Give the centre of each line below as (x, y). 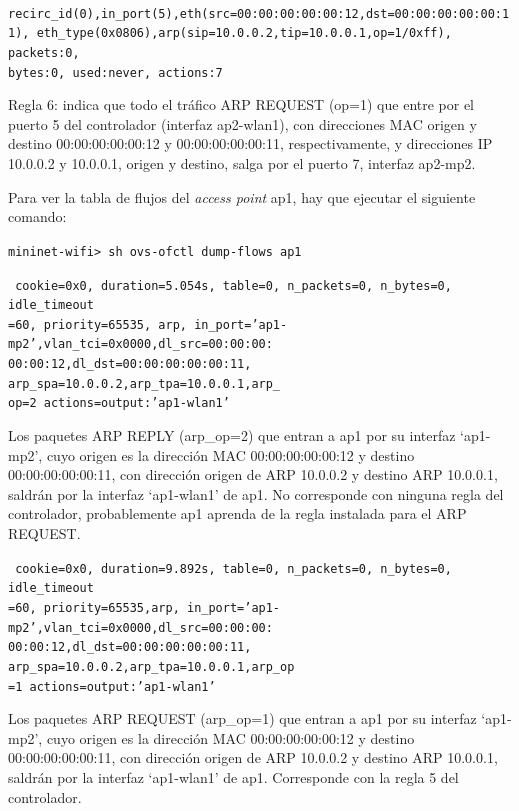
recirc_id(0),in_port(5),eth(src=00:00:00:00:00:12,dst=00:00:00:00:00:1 (259, 13)
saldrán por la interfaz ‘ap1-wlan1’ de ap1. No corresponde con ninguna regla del (256, 493)
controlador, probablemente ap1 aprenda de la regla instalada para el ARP (237, 513)
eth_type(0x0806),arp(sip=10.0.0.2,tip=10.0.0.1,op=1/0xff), (244, 33)
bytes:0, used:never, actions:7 (115, 72)
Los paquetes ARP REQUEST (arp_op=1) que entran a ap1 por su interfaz (242, 718)
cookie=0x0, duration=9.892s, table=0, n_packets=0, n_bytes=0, (233, 568)
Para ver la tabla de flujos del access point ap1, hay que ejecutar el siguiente (242, 196)
